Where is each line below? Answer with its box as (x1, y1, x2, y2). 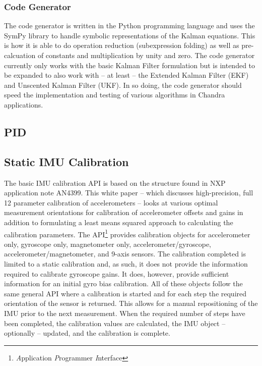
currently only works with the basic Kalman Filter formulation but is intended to (4, 60, 255, 70)
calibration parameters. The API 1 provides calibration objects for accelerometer (4, 227, 250, 239)
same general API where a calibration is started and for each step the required (4, 288, 247, 298)
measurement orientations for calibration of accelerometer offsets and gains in (4, 207, 243, 218)
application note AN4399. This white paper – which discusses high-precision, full (4, 187, 253, 198)
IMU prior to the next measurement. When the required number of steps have (4, 307, 245, 318)
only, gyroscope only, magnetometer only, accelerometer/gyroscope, (4, 238, 212, 249)
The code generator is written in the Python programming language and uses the (4, 20, 255, 31)
